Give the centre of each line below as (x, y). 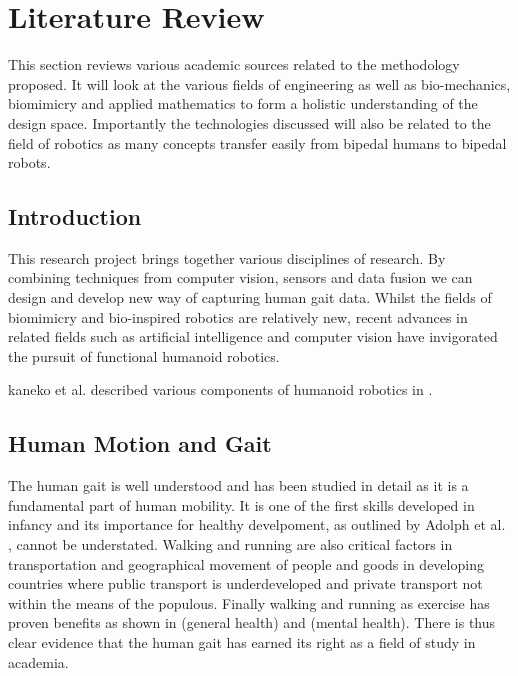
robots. (29, 162)
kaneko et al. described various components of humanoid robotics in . (220, 389)
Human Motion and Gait (140, 443)
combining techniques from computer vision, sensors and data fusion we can (240, 277)
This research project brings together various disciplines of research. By (227, 257)
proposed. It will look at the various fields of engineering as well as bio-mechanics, (259, 83)
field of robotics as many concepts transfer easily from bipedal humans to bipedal (257, 142)
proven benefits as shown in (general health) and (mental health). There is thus (252, 622)
